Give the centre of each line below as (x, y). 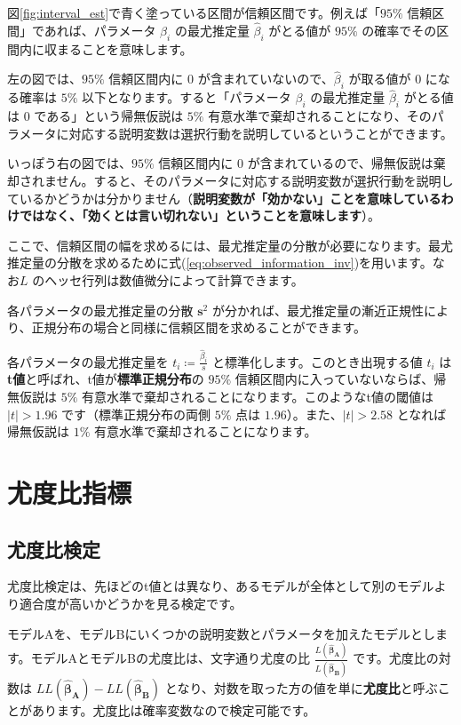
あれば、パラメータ (100, 30)
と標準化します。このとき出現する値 (318, 361)
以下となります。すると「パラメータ (187, 97)
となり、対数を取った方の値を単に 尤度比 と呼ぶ (301, 687)
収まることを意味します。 (118, 48)
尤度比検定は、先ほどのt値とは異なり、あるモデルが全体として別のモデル (221, 586)
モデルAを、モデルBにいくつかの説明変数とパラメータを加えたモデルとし (221, 633)
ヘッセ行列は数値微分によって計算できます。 (174, 279)
